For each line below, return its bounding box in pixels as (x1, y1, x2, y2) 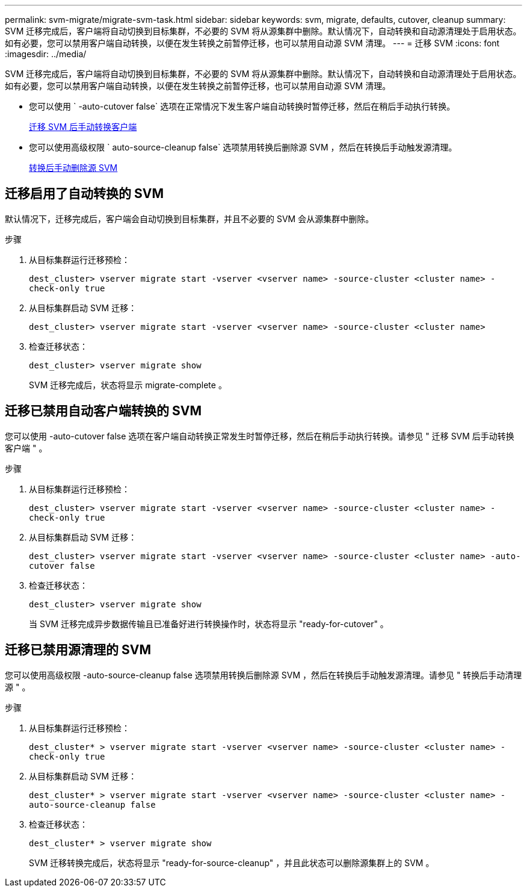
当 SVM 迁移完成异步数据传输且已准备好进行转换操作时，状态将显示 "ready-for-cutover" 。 (29, 618, 389, 629)
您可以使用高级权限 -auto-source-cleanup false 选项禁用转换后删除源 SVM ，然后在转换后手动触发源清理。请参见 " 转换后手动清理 (5, 669, 522, 680)
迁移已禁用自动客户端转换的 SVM (5, 403, 202, 419)
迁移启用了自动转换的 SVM (5, 186, 164, 202)
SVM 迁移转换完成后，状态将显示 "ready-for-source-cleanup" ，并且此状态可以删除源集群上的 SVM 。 (29, 857, 434, 868)
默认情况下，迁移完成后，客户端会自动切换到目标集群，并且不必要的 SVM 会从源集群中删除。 (5, 213, 374, 224)
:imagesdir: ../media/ (5, 49, 87, 59)
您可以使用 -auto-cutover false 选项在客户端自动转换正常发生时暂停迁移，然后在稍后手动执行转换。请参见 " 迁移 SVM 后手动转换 (5, 430, 514, 441)
